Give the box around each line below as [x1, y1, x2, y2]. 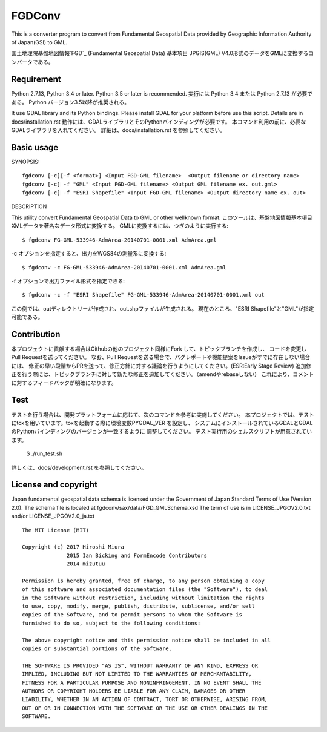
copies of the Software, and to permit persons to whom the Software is [22, 612, 242, 618]
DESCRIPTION [11, 203, 47, 210]
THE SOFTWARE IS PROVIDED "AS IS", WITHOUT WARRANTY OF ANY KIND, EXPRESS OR [22, 662, 259, 669]
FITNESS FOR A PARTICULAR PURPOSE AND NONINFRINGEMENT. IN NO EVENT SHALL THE [22, 679, 262, 686]
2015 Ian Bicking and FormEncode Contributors [67, 552, 207, 559]
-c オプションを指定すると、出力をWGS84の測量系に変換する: [11, 250, 167, 257]
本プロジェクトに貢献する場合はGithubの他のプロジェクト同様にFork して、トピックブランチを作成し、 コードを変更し [11, 345, 307, 352]
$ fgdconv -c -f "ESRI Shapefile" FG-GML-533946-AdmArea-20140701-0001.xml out [22, 291, 265, 298]
